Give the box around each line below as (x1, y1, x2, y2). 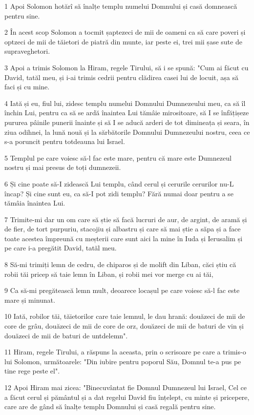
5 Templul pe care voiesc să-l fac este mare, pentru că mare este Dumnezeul (4, 152, 232, 163)
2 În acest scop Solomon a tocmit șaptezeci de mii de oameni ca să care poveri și (4, 27, 246, 37)
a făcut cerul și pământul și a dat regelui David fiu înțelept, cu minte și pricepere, (4, 392, 250, 402)
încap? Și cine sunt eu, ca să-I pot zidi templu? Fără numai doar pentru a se (4, 188, 233, 198)
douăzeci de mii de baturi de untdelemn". (4, 330, 128, 340)
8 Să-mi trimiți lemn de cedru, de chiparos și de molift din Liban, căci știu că (4, 259, 236, 270)
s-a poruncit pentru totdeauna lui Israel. (4, 136, 125, 146)
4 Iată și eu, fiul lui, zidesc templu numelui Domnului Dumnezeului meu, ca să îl (4, 98, 246, 108)
